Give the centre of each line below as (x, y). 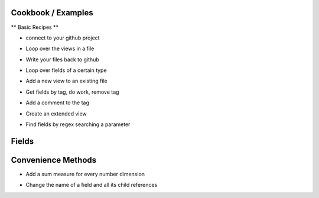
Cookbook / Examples (52, 13)
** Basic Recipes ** (35, 27)
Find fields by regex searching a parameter (78, 124)
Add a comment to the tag (58, 103)
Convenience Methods (54, 160)
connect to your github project (63, 38)
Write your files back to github (63, 60)
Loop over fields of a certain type (66, 70)
